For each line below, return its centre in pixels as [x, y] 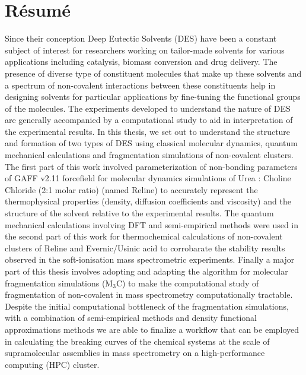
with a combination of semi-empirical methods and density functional [131, 318]
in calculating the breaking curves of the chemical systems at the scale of [137, 341]
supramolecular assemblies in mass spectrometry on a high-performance [135, 353]
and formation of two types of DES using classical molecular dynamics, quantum [151, 143]
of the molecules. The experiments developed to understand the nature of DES [148, 108]
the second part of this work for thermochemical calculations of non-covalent [144, 236]
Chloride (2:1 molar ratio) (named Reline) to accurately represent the [131, 189]
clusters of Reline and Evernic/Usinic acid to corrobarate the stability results [145, 248]
